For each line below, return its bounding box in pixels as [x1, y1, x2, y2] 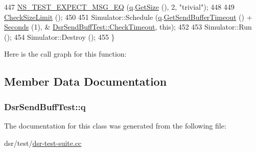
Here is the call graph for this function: [4, 48, 127, 59]
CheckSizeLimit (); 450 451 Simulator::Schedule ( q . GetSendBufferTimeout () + [4, 11, 252, 22]
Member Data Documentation [4, 73, 167, 89]
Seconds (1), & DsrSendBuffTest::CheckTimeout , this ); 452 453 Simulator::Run [4, 21, 252, 32]
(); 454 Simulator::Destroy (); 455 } [4, 31, 115, 42]
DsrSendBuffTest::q [4, 100, 86, 113]
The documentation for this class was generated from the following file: [4, 120, 226, 131]
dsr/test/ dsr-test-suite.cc [4, 137, 82, 148]
